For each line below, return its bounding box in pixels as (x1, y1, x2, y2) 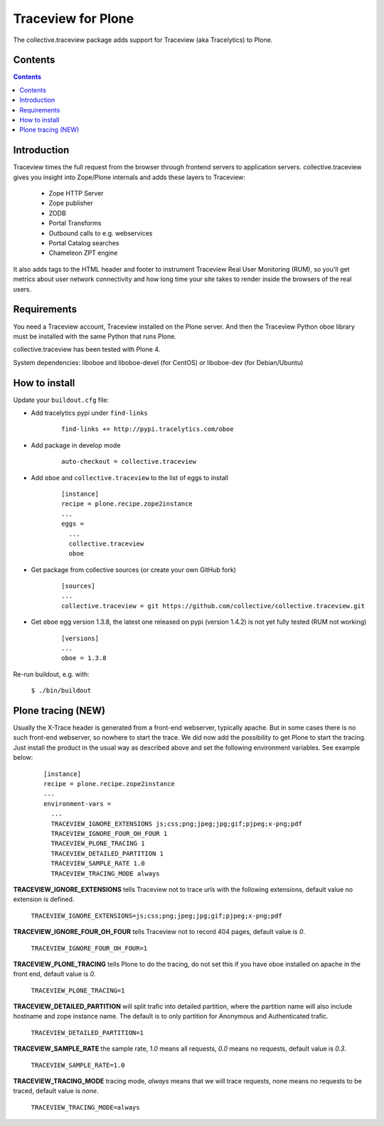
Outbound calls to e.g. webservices (48, 228, 153, 238)
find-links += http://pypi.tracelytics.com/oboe (61, 425, 234, 433)
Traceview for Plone (13, 11, 134, 26)
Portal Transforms (48, 219, 102, 228)
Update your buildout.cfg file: (13, 395, 110, 404)
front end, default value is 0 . (13, 970, 96, 978)
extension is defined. (13, 895, 75, 903)
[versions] (61, 634, 100, 642)
